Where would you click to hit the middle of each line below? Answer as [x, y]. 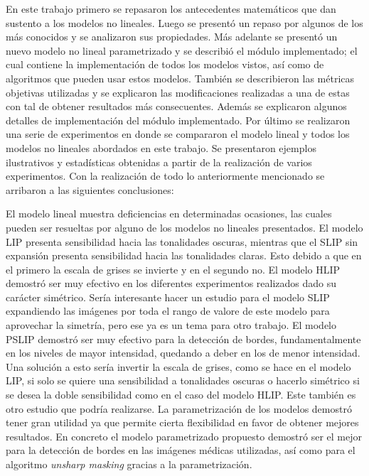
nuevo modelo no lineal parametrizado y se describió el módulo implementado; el [182, 50]
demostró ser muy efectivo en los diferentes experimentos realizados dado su [171, 283]
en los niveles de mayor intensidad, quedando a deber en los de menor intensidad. [183, 353]
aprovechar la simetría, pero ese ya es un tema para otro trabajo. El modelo [171, 325]
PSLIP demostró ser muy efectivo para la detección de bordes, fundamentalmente [183, 339]
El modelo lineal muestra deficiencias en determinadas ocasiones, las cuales [169, 213]
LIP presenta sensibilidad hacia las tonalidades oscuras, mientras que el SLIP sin [182, 241]
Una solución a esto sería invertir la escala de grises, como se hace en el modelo [178, 366]
